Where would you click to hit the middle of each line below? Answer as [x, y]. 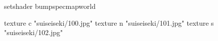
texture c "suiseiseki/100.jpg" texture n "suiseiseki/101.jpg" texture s [109, 22]
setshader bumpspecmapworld [50, 6]
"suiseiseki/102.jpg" [34, 32]
